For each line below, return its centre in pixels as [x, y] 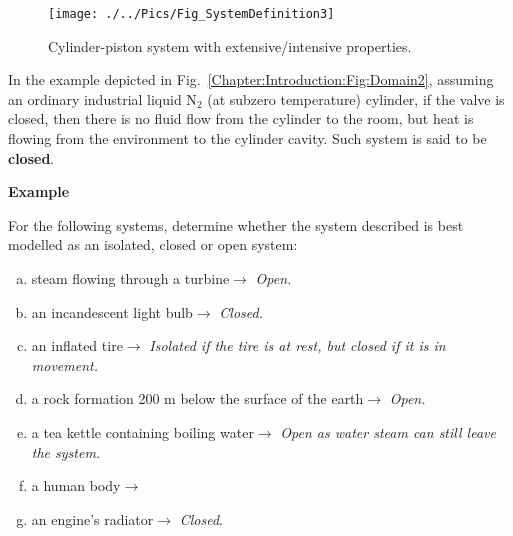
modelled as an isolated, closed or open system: [153, 244]
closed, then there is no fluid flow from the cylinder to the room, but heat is [241, 118]
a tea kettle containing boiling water [142, 431]
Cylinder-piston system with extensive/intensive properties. [230, 45]
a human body [76, 485]
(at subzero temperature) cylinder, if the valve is [356, 98]
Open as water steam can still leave [388, 431]
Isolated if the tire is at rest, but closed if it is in [297, 345]
